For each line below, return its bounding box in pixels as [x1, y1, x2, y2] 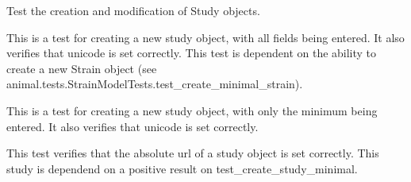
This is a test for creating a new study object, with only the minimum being [6, 102, 378, 118]
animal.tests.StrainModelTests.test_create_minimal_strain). [6, 76, 303, 92]
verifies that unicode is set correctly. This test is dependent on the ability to [6, 45, 377, 61]
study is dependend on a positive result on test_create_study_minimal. [6, 160, 358, 176]
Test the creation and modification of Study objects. [6, 2, 260, 18]
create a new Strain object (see [6, 60, 157, 76]
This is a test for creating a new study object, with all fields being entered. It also [6, 29, 405, 45]
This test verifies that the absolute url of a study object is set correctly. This [6, 145, 379, 161]
